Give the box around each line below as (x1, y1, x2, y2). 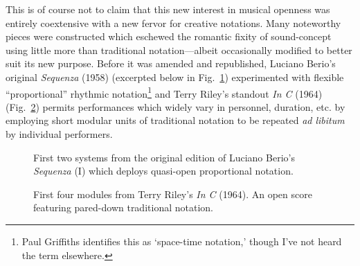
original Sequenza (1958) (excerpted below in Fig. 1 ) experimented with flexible (6, 69, 344, 84)
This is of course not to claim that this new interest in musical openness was (6, 2, 330, 16)
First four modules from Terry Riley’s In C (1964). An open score (33, 186, 312, 201)
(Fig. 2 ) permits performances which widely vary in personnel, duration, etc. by (6, 99, 345, 114)
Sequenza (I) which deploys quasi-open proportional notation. (33, 163, 294, 178)
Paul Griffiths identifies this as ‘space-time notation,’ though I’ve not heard (21, 233, 342, 248)
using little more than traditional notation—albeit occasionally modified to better (6, 42, 352, 57)
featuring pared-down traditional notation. (33, 200, 213, 215)
